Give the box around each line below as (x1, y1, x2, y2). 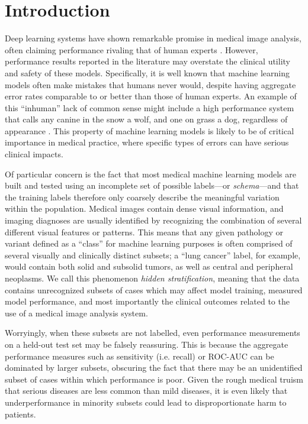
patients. (5, 407, 36, 420)
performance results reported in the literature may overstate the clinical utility (5, 55, 290, 67)
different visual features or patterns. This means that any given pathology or (5, 225, 283, 238)
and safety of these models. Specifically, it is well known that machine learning (5, 66, 290, 79)
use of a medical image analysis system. (5, 306, 148, 319)
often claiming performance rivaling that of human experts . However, (5, 43, 258, 56)
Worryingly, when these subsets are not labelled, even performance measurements (5, 326, 300, 339)
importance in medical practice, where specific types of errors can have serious (5, 136, 289, 148)
